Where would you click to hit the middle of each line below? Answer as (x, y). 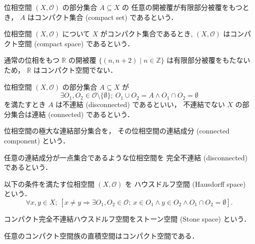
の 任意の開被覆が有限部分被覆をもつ (182, 7)
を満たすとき (25, 104)
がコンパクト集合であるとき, (146, 34)
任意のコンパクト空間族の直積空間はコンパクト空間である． (101, 235)
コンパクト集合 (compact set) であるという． (106, 17)
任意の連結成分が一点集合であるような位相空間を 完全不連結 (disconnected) (126, 157)
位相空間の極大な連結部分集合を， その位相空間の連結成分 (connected (117, 131)
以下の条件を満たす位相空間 (49, 183)
